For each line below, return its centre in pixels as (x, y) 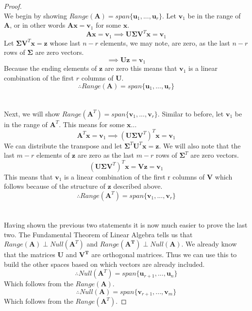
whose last (65, 42)
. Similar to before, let (191, 113)
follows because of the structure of (55, 186)
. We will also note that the (200, 145)
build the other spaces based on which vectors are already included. (104, 264)
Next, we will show (32, 113)
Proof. (13, 6)
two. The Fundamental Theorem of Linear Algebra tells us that (98, 234)
